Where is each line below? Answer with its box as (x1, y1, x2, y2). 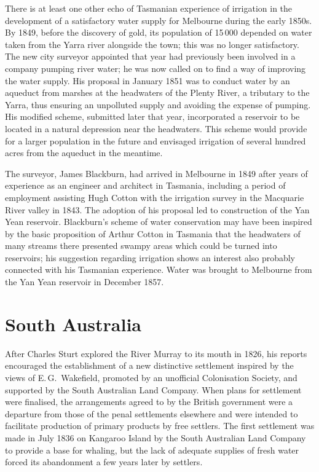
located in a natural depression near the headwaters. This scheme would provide (5, 122, 307, 135)
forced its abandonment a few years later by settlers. (5, 455, 203, 468)
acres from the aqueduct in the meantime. (5, 146, 163, 159)
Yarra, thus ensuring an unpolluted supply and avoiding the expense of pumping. (5, 98, 311, 111)
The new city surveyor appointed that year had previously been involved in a (5, 50, 296, 63)
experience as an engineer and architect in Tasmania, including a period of (5, 179, 286, 192)
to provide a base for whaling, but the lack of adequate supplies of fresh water (5, 443, 299, 456)
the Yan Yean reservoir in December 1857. (5, 275, 164, 288)
